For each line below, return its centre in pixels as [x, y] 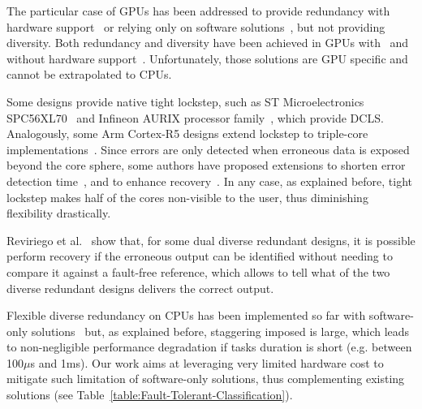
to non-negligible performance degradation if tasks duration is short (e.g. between [209, 347]
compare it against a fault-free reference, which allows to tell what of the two [198, 271]
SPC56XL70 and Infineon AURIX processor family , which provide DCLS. [195, 117]
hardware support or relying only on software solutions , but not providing [196, 26]
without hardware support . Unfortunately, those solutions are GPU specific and [207, 58]
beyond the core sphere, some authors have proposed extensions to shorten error [206, 165]
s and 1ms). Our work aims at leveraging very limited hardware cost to [207, 362]
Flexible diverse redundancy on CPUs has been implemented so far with [186, 315]
